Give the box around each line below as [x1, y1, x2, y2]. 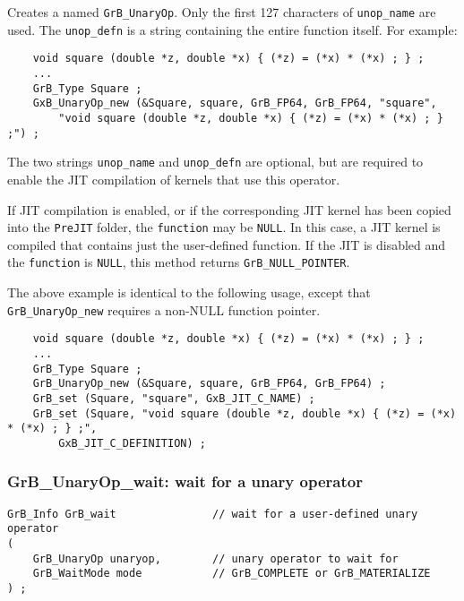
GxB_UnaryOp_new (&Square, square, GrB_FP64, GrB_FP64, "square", [32, 97, 437, 110]
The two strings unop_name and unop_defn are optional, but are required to [7, 152, 424, 171]
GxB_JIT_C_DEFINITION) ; [58, 436, 206, 450]
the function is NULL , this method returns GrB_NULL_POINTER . [7, 253, 350, 271]
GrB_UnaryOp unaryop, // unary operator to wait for [32, 552, 399, 565]
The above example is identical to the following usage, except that [7, 283, 371, 301]
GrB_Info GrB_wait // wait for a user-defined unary [7, 507, 418, 520]
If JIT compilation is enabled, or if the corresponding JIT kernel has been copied [7, 200, 451, 219]
